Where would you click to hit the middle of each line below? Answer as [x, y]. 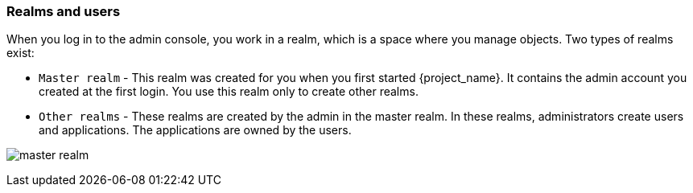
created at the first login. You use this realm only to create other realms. [229, 92]
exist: [21, 53]
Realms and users [64, 11]
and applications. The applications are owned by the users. [195, 130]
